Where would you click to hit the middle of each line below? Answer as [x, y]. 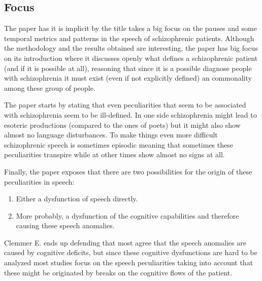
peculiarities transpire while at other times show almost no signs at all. [114, 154]
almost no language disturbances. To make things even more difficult [111, 135]
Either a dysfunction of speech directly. [77, 199]
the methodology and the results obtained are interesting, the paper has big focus [131, 48]
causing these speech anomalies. [65, 225]
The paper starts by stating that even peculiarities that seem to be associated [125, 105]
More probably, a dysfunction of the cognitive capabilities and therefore [127, 215]
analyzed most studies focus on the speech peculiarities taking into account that [129, 262]
